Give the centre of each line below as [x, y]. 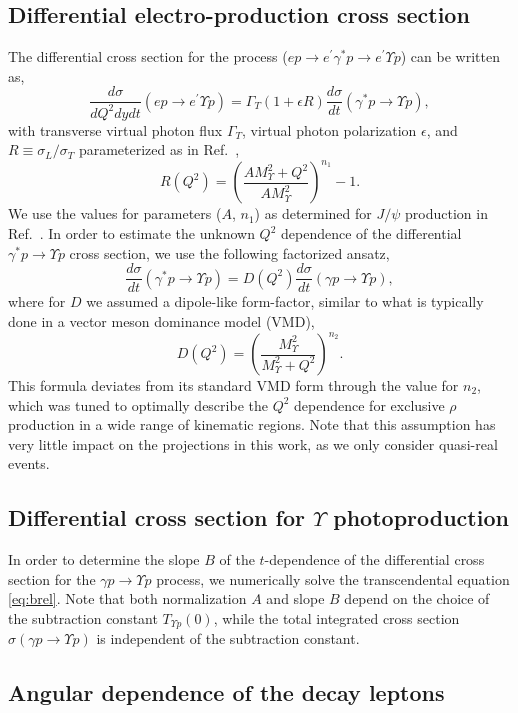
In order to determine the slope [104, 559]
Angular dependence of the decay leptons [226, 692]
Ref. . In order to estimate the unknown [131, 233]
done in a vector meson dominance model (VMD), [161, 320]
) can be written [450, 56]
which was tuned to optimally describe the [138, 404]
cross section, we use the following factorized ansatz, [229, 252]
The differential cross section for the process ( [148, 56]
